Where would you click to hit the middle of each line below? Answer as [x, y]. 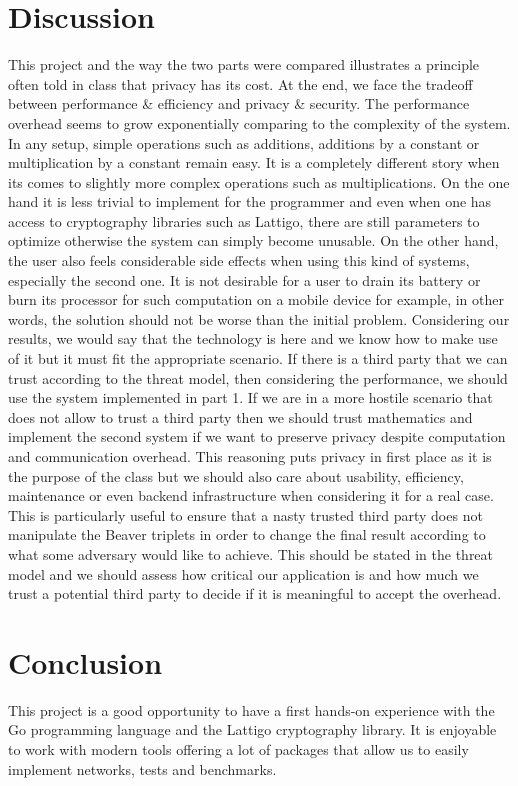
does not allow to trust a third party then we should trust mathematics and [240, 416]
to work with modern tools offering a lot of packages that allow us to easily [238, 749]
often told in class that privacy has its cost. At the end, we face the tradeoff [240, 83]
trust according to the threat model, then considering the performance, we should [258, 377]
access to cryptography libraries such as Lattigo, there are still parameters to [244, 220]
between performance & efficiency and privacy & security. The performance [239, 103]
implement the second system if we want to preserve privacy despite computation [257, 436]
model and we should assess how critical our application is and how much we [243, 573]
